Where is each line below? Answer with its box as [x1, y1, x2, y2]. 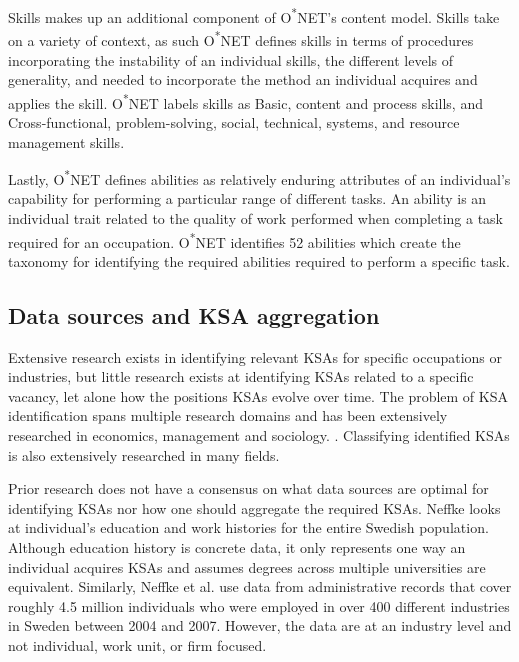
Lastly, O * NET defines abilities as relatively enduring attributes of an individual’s [8, 166, 511, 189]
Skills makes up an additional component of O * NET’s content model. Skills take [8, 4, 500, 27]
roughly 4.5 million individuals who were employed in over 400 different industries [8, 595, 510, 616]
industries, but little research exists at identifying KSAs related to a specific [8, 366, 474, 387]
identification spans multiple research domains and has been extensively [8, 405, 448, 426]
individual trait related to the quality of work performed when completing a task [8, 207, 503, 228]
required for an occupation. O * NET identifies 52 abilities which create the [8, 228, 461, 252]
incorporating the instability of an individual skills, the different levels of [8, 49, 453, 70]
